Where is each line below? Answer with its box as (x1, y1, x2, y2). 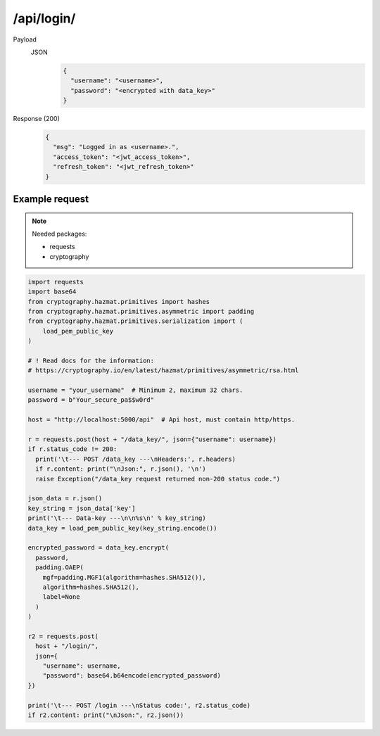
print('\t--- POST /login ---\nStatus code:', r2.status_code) (27, 701, 251, 709)
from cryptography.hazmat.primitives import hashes (27, 298, 210, 305)
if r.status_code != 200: (27, 445, 118, 453)
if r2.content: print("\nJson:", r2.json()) (27, 711, 184, 719)
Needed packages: (32, 229, 87, 239)
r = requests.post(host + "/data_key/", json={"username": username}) (27, 436, 277, 443)
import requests (27, 278, 84, 286)
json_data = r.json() (27, 495, 103, 502)
